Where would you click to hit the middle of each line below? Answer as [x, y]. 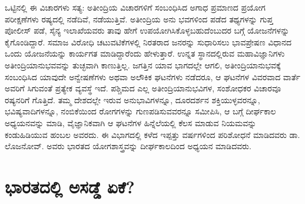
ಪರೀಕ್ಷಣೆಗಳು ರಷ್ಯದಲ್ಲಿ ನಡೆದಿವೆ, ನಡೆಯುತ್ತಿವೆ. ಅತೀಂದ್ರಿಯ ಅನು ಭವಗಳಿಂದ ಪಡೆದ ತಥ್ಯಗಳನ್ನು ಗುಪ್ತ [139, 19]
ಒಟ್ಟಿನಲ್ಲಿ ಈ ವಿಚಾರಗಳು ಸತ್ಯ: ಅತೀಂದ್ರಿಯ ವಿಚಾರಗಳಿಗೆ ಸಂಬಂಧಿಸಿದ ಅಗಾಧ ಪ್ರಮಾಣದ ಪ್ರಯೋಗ [135, 7]
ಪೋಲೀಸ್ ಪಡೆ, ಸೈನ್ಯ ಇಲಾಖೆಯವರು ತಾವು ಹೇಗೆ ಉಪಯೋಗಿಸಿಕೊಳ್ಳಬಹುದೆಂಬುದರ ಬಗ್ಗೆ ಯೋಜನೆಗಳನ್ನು [147, 30]
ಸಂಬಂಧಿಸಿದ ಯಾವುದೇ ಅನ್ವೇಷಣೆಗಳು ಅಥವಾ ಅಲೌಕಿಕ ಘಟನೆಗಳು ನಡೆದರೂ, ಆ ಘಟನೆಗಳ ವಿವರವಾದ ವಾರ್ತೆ [153, 76]
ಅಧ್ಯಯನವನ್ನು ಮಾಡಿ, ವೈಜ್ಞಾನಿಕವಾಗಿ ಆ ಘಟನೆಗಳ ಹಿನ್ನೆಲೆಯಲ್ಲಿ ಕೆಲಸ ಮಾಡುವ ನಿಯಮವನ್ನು [131, 122]
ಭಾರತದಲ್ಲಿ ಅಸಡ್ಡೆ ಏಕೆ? [70, 186]
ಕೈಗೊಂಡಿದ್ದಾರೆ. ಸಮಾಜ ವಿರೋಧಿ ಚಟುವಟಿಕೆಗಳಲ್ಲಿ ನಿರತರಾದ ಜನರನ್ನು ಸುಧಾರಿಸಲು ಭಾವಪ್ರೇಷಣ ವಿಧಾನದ [148, 42]
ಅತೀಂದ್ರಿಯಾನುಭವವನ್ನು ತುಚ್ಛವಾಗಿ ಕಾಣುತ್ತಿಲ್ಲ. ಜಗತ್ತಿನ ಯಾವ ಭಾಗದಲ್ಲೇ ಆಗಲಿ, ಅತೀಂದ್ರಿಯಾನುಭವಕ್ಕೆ [143, 65]
